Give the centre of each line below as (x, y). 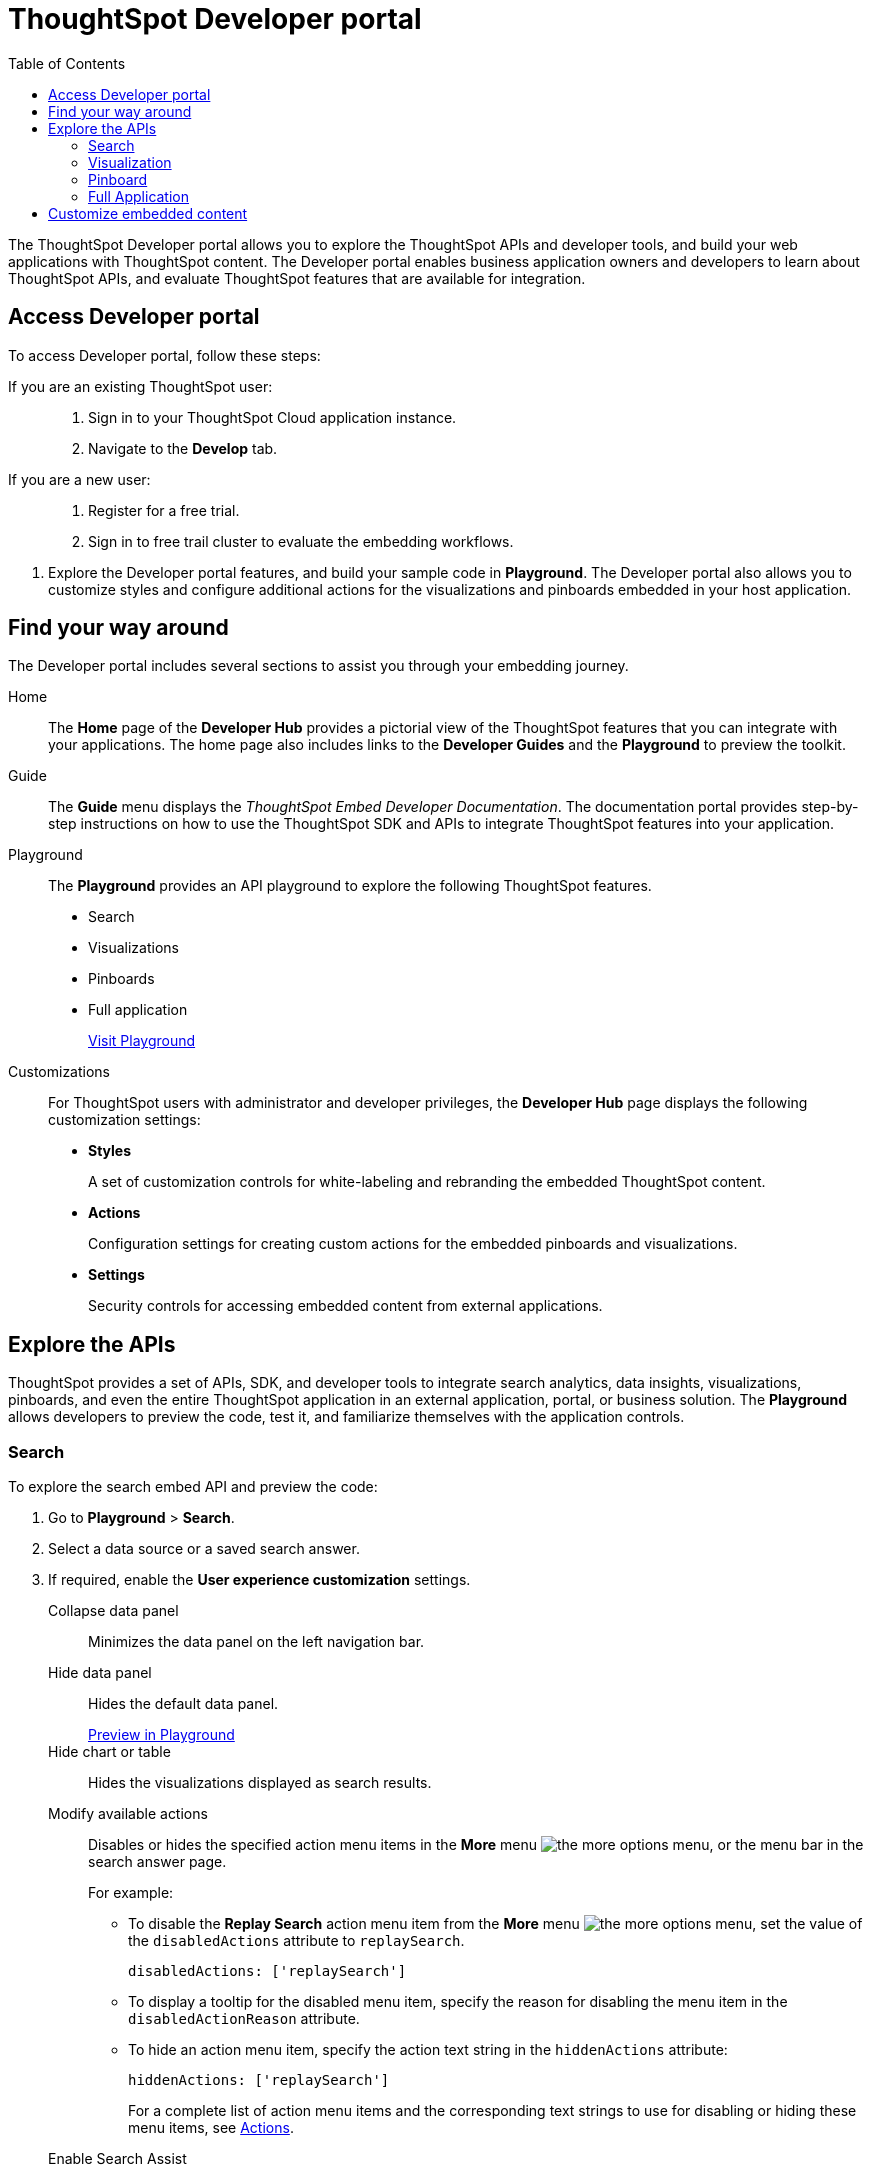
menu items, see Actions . (211, 2128)
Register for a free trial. (164, 510)
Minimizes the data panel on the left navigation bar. (256, 1642)
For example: (131, 1893)
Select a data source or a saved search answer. (204, 1549)
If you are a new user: (79, 479)
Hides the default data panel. (183, 1704)
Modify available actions (128, 1814)
